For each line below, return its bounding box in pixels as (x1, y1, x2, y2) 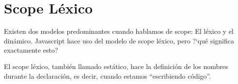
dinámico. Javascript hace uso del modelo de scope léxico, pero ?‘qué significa (4, 35, 234, 45)
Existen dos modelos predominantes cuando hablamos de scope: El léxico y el (4, 26, 234, 36)
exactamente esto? (4, 45, 58, 55)
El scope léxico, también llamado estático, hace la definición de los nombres (4, 61, 228, 71)
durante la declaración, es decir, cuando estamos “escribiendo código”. (4, 70, 211, 81)
